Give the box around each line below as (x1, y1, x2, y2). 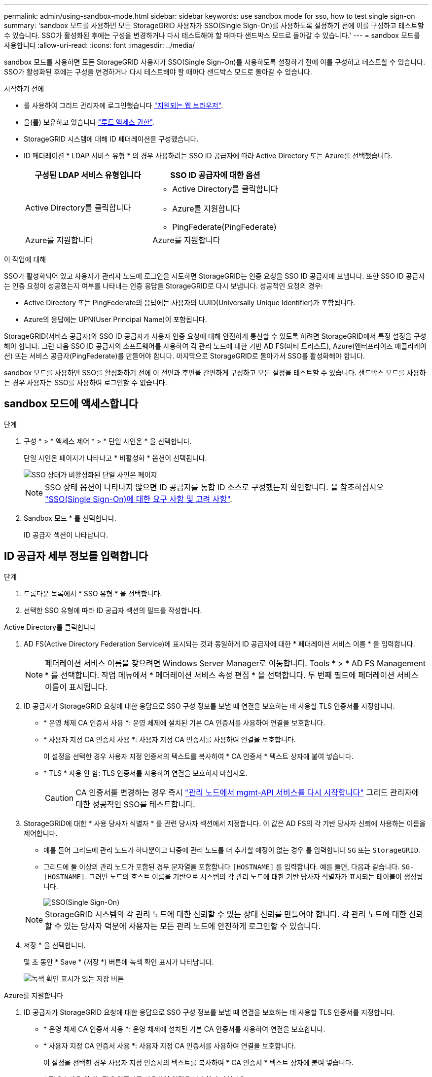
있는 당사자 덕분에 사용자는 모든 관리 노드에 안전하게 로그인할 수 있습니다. (64, 921, 321, 931)
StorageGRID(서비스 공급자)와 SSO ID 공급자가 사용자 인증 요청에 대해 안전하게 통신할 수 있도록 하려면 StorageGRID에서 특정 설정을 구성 (4, 332, 427, 340)
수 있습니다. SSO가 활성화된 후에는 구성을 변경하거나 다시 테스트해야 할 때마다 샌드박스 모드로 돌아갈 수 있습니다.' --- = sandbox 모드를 (4, 31, 420, 39)
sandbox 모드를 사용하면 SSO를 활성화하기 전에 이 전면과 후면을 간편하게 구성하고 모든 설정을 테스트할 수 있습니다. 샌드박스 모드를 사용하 (4, 368, 426, 377)
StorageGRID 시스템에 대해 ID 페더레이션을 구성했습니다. (24, 135, 199, 143)
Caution (45, 792, 74, 803)
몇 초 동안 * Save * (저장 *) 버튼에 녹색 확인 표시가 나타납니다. (24, 957, 214, 966)
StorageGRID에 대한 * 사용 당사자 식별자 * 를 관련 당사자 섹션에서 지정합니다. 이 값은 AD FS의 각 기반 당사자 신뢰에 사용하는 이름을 (24, 819, 426, 827)
